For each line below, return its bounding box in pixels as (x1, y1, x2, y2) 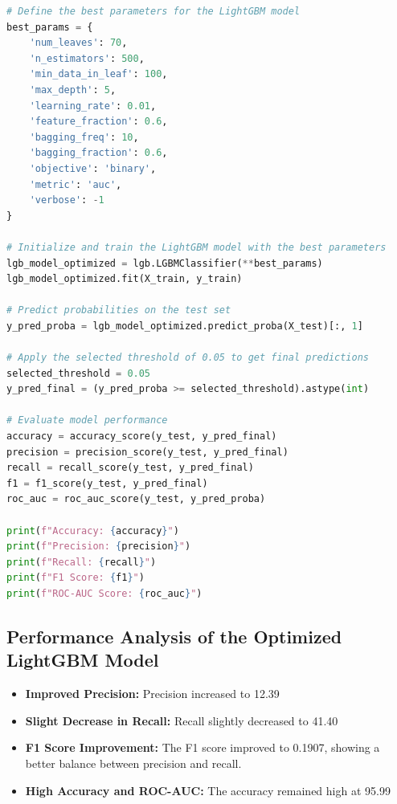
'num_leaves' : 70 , (29, 37, 128, 49)
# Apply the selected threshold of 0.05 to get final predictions (6, 352, 370, 364)
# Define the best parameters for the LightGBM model (6, 6, 301, 17)
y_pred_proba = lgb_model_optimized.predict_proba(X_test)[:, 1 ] (6, 320, 363, 332)
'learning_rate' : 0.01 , (29, 100, 157, 112)
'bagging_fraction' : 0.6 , (29, 147, 168, 159)
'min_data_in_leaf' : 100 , (29, 68, 168, 80)
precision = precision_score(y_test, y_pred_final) (6, 446, 289, 458)
